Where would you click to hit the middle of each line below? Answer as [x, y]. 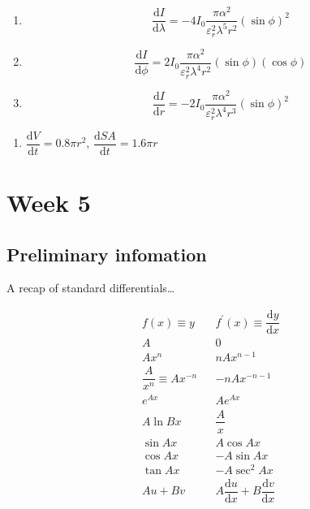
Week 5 [49, 203]
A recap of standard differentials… [91, 288]
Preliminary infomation [107, 254]
